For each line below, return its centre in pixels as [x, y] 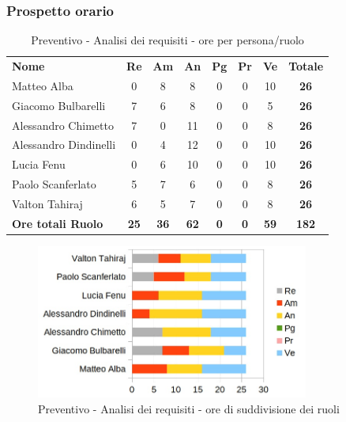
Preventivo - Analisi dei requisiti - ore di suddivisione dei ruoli [189, 408]
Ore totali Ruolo [58, 223]
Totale [306, 66]
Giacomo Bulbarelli [59, 105]
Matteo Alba [43, 85]
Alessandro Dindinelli [64, 144]
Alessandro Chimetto [63, 125]
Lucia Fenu [39, 164]
